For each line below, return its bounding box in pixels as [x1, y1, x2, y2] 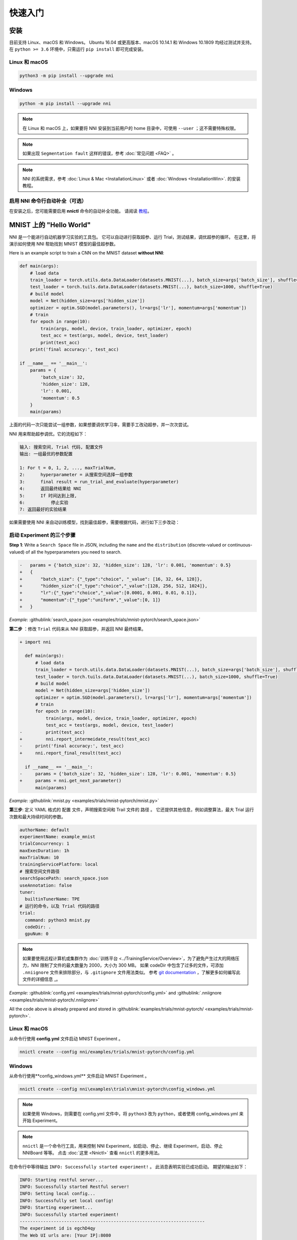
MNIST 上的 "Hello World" [9, 221, 91, 229]
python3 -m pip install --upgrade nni [19, 73, 114, 78]
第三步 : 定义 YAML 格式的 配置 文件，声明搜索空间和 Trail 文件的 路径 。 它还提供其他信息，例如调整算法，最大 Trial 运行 [9, 806, 254, 813]
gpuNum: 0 [25, 931, 49, 937]
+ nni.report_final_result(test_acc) [19, 750, 122, 756]
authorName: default [19, 827, 69, 833]
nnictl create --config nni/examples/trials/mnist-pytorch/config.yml [19, 1049, 195, 1054]
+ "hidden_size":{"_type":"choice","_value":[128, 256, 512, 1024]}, [19, 583, 208, 589]
